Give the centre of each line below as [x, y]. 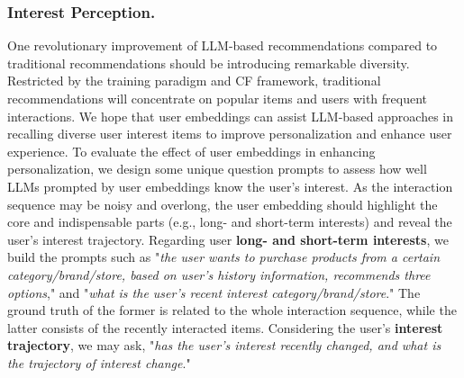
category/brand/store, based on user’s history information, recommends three [219, 274]
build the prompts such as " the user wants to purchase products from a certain [224, 257]
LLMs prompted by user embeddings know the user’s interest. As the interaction [230, 186]
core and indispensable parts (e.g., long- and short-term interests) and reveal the [230, 222]
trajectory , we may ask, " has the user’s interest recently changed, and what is [224, 345]
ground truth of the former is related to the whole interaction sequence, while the [232, 310]
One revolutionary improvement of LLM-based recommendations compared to [223, 45]
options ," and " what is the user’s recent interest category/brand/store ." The [214, 292]
